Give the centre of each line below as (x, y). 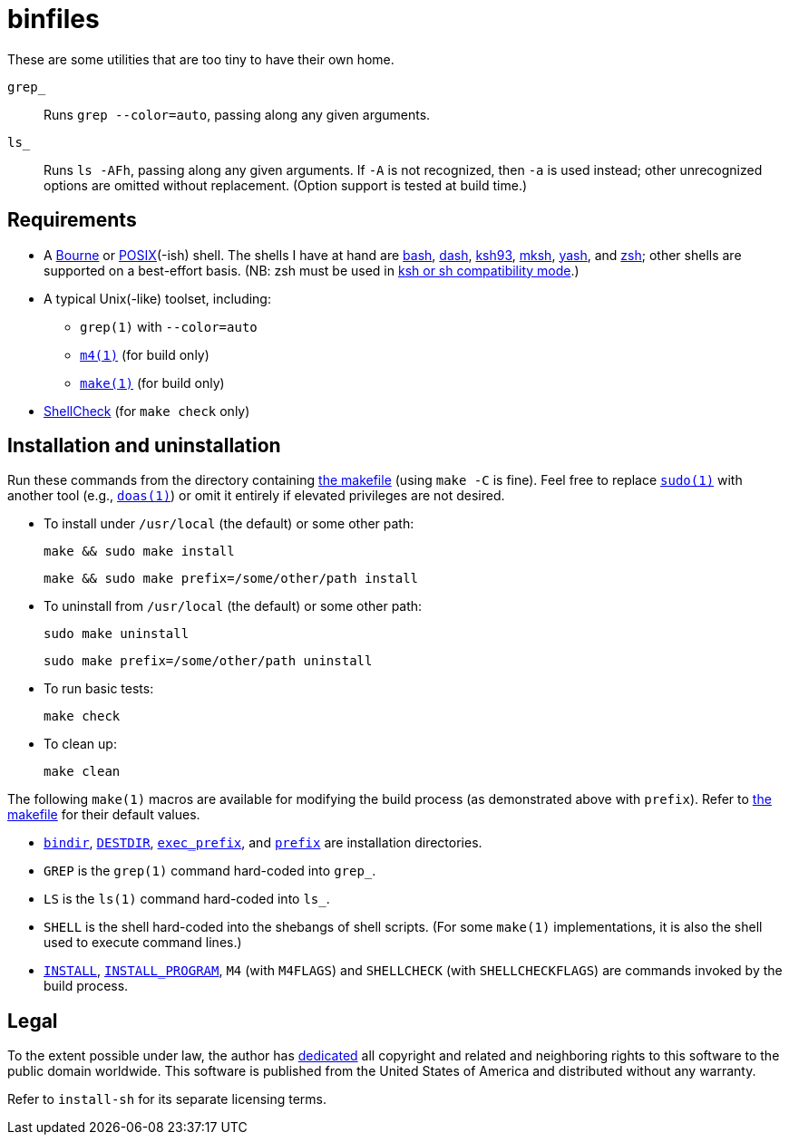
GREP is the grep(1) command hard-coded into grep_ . (210, 871)
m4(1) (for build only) (145, 354)
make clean (82, 772)
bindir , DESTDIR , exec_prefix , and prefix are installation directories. (263, 843)
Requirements (72, 220)
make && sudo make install (139, 552)
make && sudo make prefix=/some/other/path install (231, 579)
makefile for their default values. (104, 815)
